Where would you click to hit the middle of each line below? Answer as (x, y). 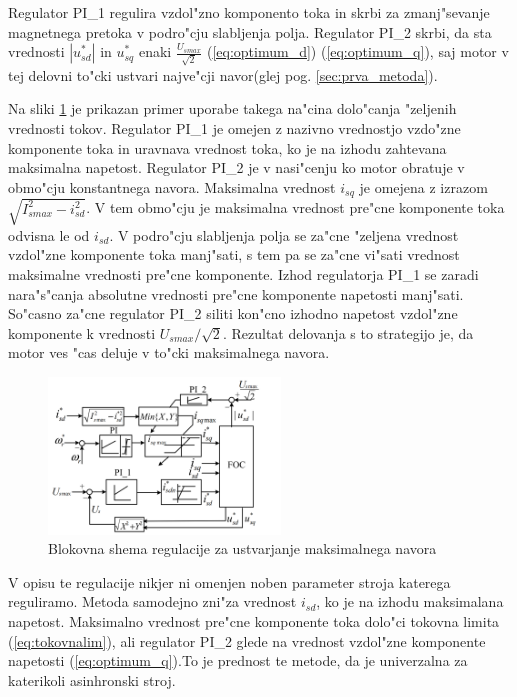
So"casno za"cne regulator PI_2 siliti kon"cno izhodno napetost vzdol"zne (233, 313)
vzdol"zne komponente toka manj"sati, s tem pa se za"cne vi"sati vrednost (234, 254)
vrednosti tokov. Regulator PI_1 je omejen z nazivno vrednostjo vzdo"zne (234, 128)
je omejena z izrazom (423, 186)
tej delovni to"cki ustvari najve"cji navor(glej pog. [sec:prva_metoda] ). (223, 74)
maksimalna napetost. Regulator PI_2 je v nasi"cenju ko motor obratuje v (236, 167)
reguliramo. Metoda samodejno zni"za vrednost (152, 601)
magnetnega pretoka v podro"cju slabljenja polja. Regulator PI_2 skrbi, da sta (250, 31)
